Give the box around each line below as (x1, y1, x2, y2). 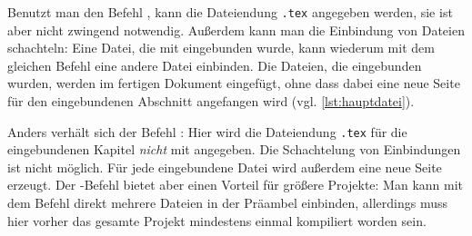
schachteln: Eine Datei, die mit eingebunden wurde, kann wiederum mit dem (7, 38, 435, 57)
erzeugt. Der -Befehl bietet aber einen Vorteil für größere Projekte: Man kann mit (7, 175, 464, 194)
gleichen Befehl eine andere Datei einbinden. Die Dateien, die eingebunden (7, 55, 422, 74)
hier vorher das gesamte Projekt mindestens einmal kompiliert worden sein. (7, 211, 427, 230)
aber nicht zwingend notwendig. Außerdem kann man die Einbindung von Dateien (7, 20, 465, 39)
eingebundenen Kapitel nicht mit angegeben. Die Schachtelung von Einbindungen (7, 140, 461, 159)
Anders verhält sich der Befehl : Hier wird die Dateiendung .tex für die (7, 122, 407, 141)
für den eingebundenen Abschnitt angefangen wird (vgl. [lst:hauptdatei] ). (7, 92, 415, 111)
